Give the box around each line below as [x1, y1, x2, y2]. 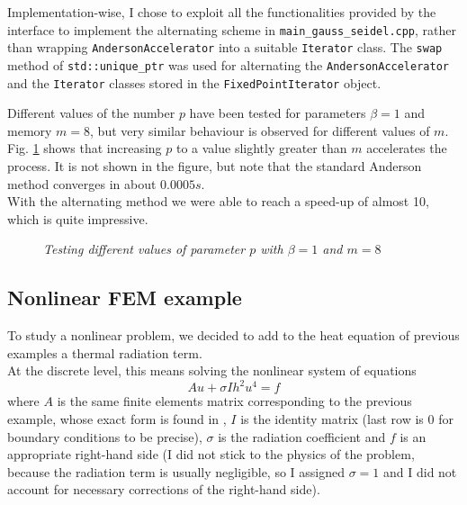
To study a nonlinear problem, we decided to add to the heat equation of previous [7, 326, 460, 345]
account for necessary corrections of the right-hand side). [7, 480, 320, 499]
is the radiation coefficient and [218, 427, 386, 446]
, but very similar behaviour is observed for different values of [90, 121, 430, 140]
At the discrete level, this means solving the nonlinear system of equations [7, 361, 417, 380]
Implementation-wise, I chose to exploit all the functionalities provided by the [7, 3, 436, 21]
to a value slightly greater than [175, 139, 347, 158]
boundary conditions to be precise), [7, 427, 202, 446]
